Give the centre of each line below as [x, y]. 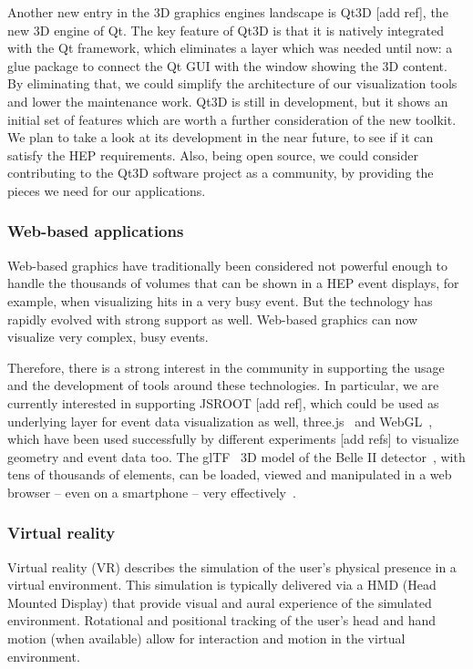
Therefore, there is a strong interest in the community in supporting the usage [226, 367]
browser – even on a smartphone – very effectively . [152, 492]
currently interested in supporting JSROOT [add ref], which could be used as [223, 402]
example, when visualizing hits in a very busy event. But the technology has [220, 300]
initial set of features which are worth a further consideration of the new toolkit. [232, 119]
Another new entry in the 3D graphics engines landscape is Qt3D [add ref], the [228, 12]
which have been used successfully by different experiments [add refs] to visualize [233, 439]
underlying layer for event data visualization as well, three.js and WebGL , [220, 421]
